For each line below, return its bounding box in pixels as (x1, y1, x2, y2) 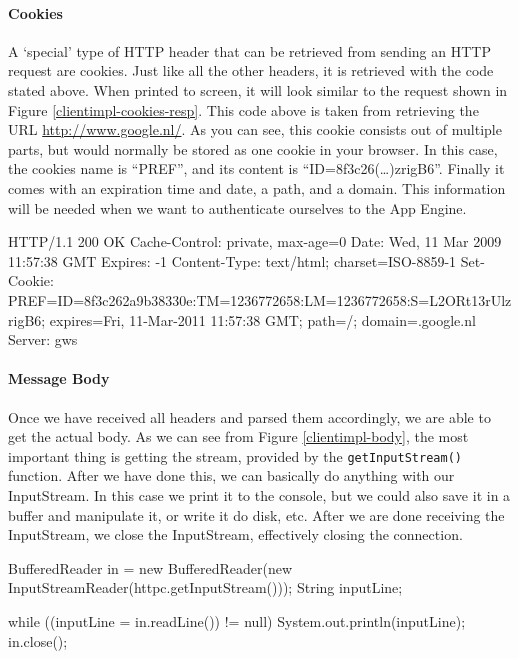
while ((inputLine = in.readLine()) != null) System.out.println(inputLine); (8, 610, 466, 631)
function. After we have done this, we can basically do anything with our (8, 465, 455, 486)
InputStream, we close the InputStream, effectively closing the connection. (8, 524, 463, 545)
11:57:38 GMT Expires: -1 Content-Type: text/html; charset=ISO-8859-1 (8, 250, 457, 271)
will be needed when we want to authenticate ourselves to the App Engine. (8, 197, 467, 218)
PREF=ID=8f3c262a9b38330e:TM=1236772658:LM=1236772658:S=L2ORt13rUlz (8, 289, 512, 310)
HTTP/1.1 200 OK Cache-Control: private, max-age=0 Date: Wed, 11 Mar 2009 (8, 231, 502, 252)
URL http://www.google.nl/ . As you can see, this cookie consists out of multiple (8, 119, 502, 140)
